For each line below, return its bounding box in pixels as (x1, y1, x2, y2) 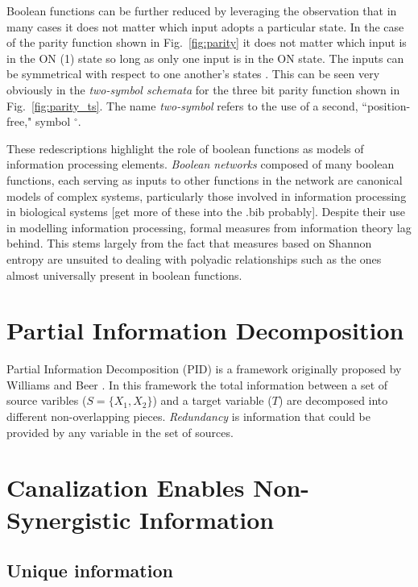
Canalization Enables (6, 471, 245, 504)
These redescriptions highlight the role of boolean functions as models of (6, 139, 364, 156)
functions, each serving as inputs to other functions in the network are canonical (6, 171, 403, 188)
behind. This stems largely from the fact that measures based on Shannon (6, 235, 372, 252)
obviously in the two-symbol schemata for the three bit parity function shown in (6, 81, 400, 98)
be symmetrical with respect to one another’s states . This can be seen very (6, 65, 380, 82)
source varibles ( (6, 392, 87, 409)
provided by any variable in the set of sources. (6, 423, 234, 440)
